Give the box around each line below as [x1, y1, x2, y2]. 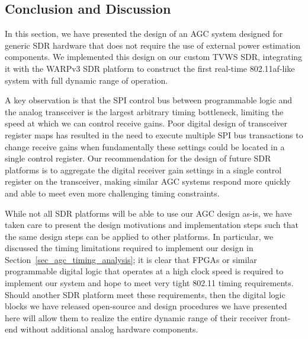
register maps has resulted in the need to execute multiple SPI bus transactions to [5, 128, 303, 141]
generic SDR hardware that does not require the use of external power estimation [5, 39, 301, 51]
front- [270, 311, 291, 324]
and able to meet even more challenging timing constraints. [5, 186, 220, 199]
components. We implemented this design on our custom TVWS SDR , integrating [5, 50, 303, 63]
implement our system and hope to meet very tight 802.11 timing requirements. [5, 277, 294, 289]
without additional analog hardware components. [20, 323, 198, 335]
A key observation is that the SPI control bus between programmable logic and [5, 94, 293, 106]
